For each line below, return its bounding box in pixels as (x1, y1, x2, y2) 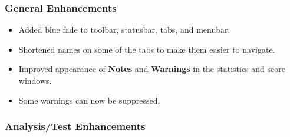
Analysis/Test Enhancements (5, 119, 146, 133)
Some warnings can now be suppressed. (18, 94, 160, 106)
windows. (18, 74, 52, 86)
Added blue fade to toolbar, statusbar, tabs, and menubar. (18, 23, 230, 36)
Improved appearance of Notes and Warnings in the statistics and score (18, 63, 285, 75)
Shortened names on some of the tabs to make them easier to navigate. (18, 43, 275, 55)
